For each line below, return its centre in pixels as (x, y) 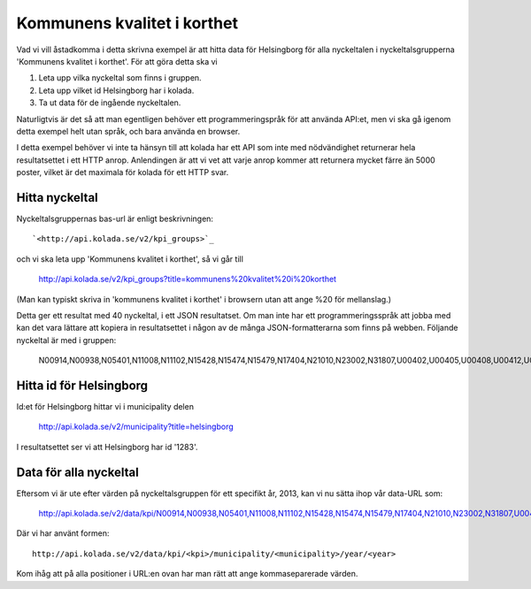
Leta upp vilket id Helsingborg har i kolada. (116, 90)
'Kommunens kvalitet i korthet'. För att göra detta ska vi (117, 61)
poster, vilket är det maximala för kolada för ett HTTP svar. (123, 172)
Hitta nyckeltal (58, 198)
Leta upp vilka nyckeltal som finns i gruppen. (120, 78)
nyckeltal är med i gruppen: (66, 340)
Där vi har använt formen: (63, 533)
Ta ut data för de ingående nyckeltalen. (110, 103)
